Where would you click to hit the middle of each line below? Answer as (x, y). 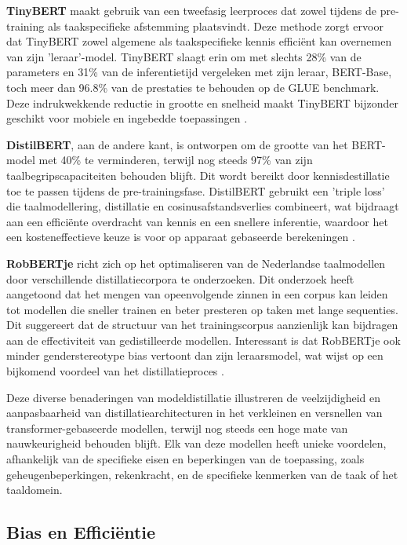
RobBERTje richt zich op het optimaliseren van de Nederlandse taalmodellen (196, 263)
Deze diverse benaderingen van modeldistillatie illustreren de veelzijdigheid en (193, 397)
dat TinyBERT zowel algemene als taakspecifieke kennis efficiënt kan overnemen (199, 41)
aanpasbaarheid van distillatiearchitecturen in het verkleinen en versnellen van (194, 413)
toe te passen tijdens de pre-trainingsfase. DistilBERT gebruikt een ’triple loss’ (196, 190)
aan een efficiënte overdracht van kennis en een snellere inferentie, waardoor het (197, 221)
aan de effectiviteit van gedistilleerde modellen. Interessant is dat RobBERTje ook (203, 340)
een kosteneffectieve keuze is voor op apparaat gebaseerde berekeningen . (181, 237)
